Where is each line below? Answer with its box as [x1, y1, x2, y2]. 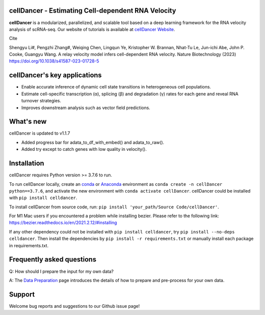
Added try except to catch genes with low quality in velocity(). [21, 146, 147, 152]
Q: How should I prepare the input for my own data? [9, 268, 114, 274]
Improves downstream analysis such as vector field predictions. [21, 105, 151, 111]
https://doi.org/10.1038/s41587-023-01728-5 [9, 58, 99, 64]
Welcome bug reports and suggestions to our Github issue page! [9, 303, 140, 309]
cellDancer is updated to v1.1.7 [9, 130, 71, 136]
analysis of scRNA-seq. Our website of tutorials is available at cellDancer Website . [9, 26, 175, 32]
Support [9, 290, 35, 298]
